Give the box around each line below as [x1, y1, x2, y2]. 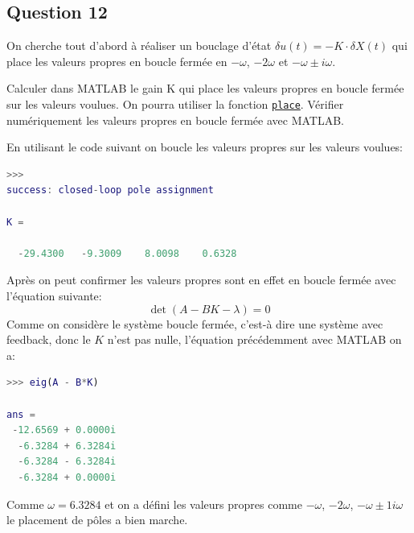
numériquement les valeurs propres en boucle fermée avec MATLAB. [6, 111, 344, 128]
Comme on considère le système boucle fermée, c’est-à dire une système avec [6, 315, 383, 332]
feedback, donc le [6, 331, 91, 348]
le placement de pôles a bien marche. [6, 511, 188, 528]
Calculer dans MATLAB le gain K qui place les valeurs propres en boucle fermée [6, 80, 404, 97]
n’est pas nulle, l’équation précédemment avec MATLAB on [107, 331, 402, 348]
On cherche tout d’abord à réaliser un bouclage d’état [6, 37, 272, 54]
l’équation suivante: [6, 287, 102, 304]
